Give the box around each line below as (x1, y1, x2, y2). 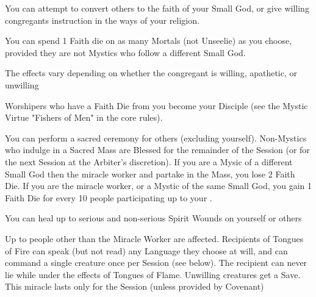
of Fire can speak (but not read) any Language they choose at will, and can (5, 244, 288, 257)
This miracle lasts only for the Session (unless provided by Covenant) (5, 280, 264, 293)
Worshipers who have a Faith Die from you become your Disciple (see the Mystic (5, 99, 308, 112)
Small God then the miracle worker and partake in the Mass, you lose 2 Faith (5, 167, 295, 180)
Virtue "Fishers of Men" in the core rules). (5, 111, 163, 124)
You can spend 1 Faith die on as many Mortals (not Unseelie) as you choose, (5, 34, 292, 47)
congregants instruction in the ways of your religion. (5, 13, 199, 26)
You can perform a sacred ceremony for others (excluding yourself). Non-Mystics (5, 131, 307, 144)
